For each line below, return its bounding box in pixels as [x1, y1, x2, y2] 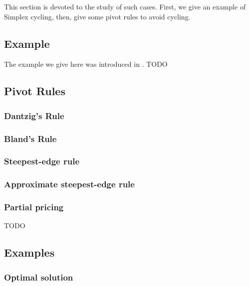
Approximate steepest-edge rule [4, 178, 135, 190]
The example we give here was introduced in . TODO [4, 59, 168, 69]
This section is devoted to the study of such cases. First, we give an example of [4, 1, 246, 11]
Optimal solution [4, 271, 73, 283]
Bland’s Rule [4, 132, 57, 144]
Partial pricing [4, 201, 64, 213]
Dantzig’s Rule [4, 109, 64, 122]
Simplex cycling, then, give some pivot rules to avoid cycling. [4, 11, 191, 21]
